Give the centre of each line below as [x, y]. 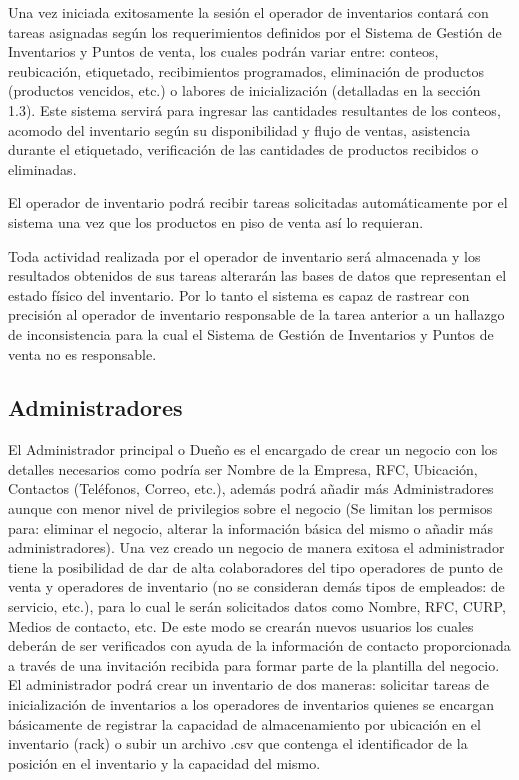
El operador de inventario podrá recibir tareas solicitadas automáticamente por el [258, 202]
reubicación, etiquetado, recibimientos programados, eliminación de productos [246, 70]
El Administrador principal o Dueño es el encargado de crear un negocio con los [253, 449]
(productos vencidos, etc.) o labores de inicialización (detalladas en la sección [244, 90]
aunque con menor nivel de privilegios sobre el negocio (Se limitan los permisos [250, 508]
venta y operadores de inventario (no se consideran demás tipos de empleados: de [256, 586]
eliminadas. [42, 168]
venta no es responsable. [82, 353]
